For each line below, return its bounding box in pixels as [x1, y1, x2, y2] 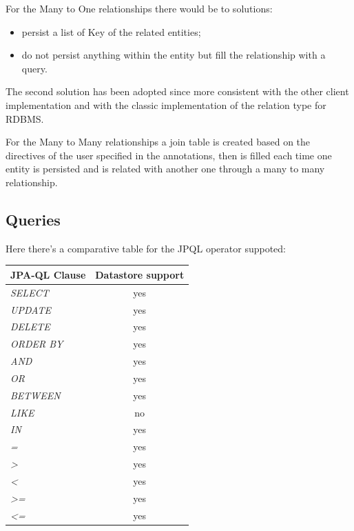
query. [21, 61, 48, 75]
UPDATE [10, 302, 51, 317]
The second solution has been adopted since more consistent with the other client [6, 84, 349, 99]
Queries [6, 208, 61, 230]
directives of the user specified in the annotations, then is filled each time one [6, 148, 332, 162]
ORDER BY [10, 337, 63, 351]
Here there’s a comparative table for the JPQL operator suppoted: [6, 241, 286, 255]
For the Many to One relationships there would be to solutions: [6, 1, 273, 15]
